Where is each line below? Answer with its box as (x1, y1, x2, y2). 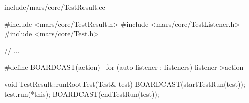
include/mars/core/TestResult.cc (4, 2, 105, 12)
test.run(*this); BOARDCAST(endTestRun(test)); (4, 88, 159, 99)
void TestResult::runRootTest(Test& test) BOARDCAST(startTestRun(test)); (4, 78, 245, 89)
